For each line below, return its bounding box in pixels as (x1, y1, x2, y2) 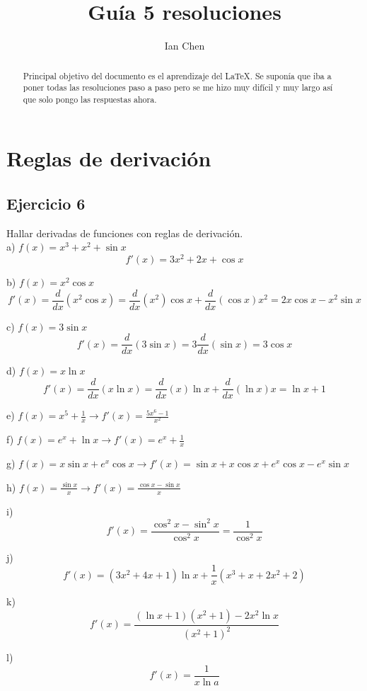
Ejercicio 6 (6, 193, 86, 215)
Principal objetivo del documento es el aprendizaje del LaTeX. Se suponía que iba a (23, 69, 332, 81)
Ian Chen (164, 38, 205, 53)
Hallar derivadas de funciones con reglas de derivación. (6, 225, 243, 240)
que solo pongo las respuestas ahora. (23, 93, 157, 105)
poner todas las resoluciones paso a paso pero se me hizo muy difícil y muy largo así (23, 81, 333, 93)
